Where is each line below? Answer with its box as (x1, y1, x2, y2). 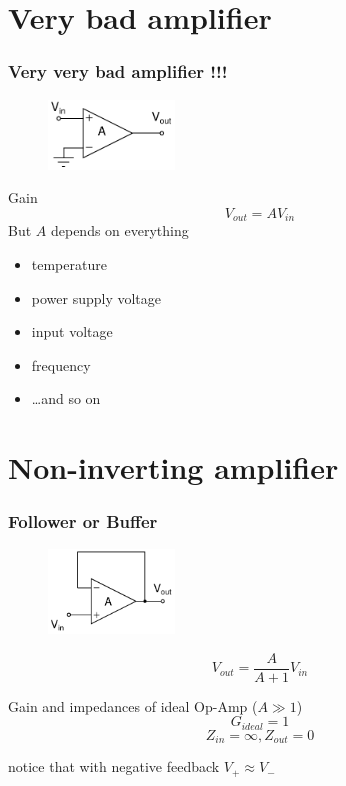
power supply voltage (31, 287, 162, 308)
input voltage (31, 321, 113, 342)
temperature (31, 253, 107, 274)
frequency (31, 354, 91, 375)
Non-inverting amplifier (8, 447, 339, 488)
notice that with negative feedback (8, 756, 220, 777)
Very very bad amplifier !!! (8, 59, 228, 84)
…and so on (31, 388, 101, 409)
